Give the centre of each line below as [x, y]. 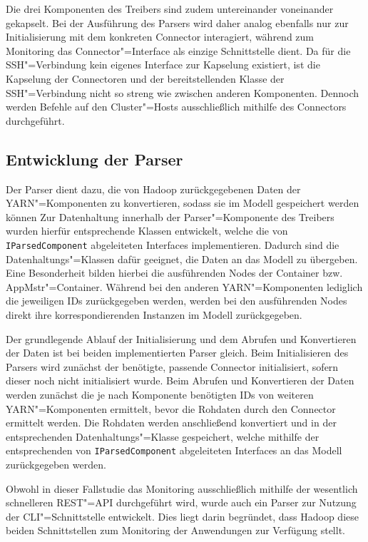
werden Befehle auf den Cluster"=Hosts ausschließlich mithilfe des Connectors [176, 107]
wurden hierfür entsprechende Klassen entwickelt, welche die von [147, 231]
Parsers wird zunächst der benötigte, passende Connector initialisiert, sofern [172, 366]
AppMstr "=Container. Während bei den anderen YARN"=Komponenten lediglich [184, 286]
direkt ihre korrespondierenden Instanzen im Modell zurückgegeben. [154, 314]
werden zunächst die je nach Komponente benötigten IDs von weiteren [160, 394]
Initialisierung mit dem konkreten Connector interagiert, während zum [160, 37]
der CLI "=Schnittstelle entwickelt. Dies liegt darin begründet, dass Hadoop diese [182, 516]
